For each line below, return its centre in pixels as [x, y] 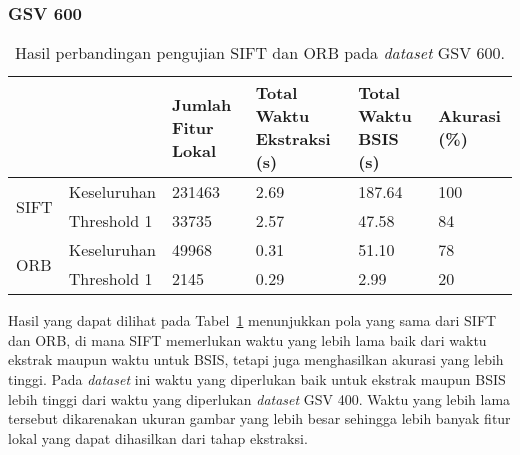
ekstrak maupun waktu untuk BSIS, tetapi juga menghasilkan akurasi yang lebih [256, 359]
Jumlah [201, 104]
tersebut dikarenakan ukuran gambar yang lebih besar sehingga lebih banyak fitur [259, 418]
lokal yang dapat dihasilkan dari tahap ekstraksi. [158, 437]
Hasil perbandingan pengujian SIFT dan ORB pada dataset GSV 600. [260, 53]
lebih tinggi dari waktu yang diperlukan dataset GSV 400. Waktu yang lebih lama [259, 398]
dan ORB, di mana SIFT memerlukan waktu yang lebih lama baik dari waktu [247, 339]
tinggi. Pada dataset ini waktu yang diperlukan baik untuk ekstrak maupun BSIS [257, 379]
